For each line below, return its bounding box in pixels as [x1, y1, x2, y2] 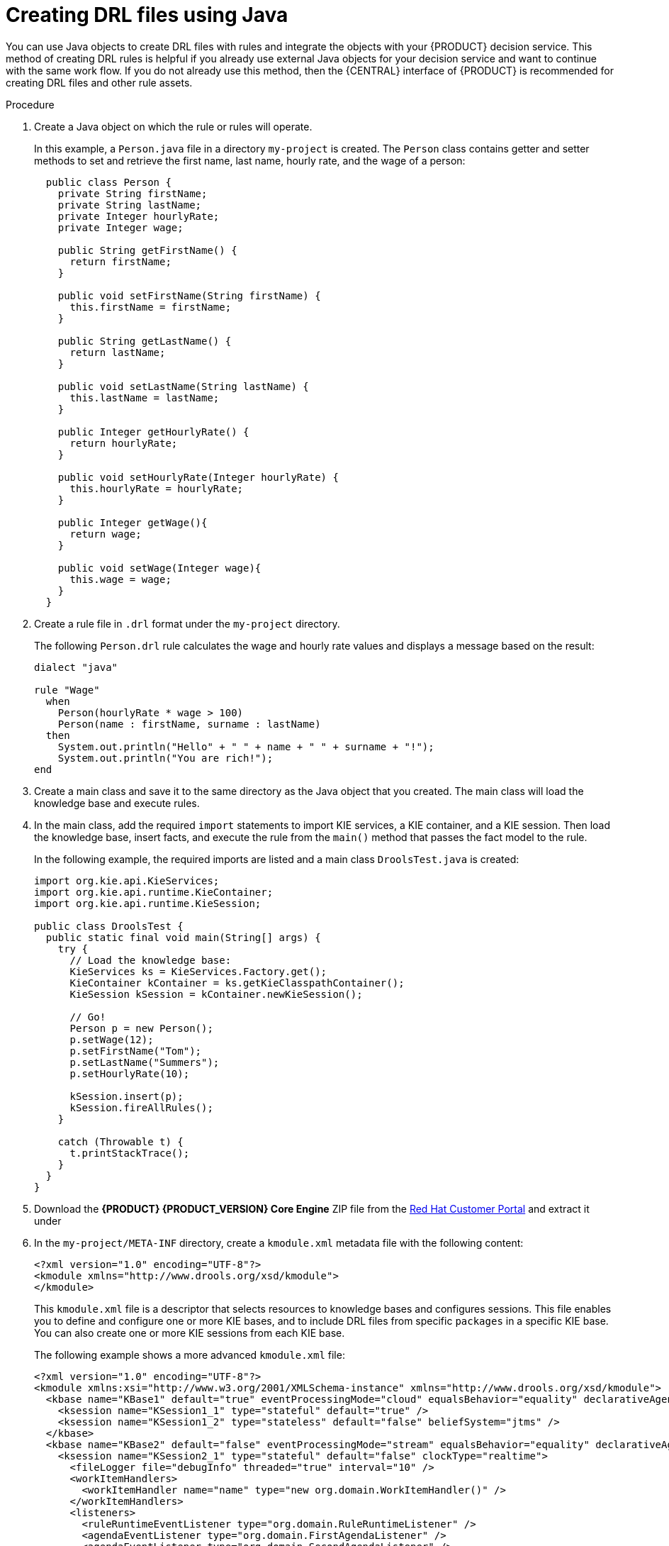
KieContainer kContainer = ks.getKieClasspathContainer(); [69, 977, 405, 989]
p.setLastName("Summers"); [69, 1056, 220, 1068]
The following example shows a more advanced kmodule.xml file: [34, 1348, 345, 1361]
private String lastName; [57, 199, 202, 211]
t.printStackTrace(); [69, 1147, 190, 1159]
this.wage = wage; [69, 573, 172, 585]
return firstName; [69, 255, 172, 267]
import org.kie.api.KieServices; [34, 874, 220, 886]
